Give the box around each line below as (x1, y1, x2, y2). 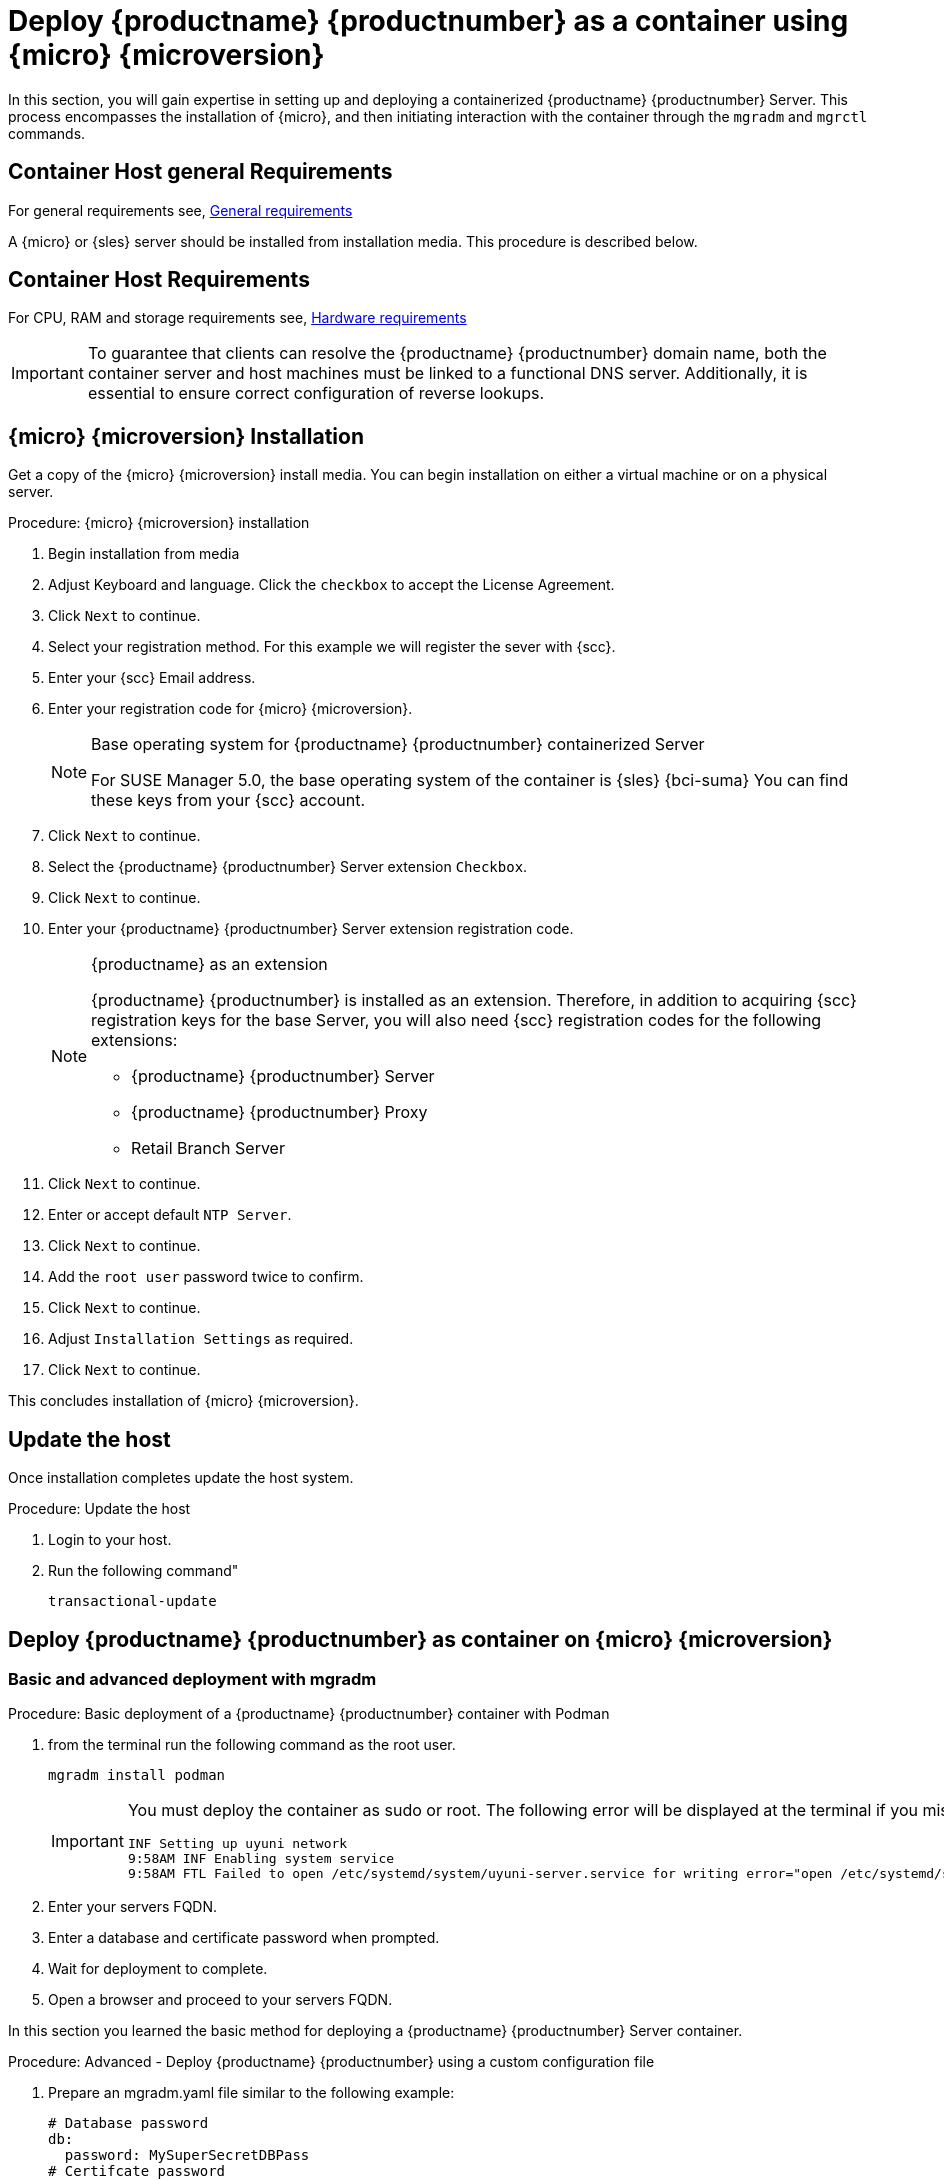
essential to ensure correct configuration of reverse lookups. (87, 383, 545, 404)
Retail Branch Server (131, 1138, 285, 1159)
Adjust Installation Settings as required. (48, 1330, 354, 1348)
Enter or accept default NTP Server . (48, 1206, 292, 1224)
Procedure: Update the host (8, 1500, 191, 1518)
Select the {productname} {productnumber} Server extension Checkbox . (48, 858, 528, 876)
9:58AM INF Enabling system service (127, 1851, 395, 1867)
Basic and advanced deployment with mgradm (8, 1668, 377, 1689)
